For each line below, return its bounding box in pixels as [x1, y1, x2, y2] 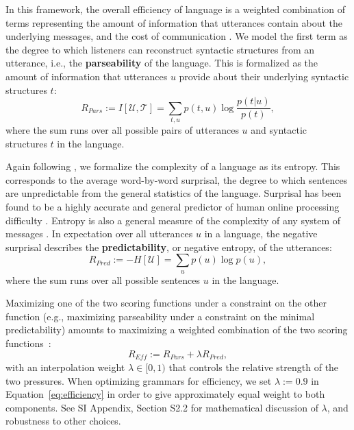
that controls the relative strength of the [168, 360, 339, 374]
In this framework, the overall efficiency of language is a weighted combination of [5, 2, 346, 16]
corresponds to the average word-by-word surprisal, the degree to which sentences [5, 172, 348, 187]
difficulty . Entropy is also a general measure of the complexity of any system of [5, 213, 341, 227]
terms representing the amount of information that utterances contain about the [5, 15, 343, 29]
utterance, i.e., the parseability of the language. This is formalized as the [5, 56, 318, 70]
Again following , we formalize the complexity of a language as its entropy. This [5, 159, 340, 174]
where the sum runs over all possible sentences [5, 272, 201, 287]
